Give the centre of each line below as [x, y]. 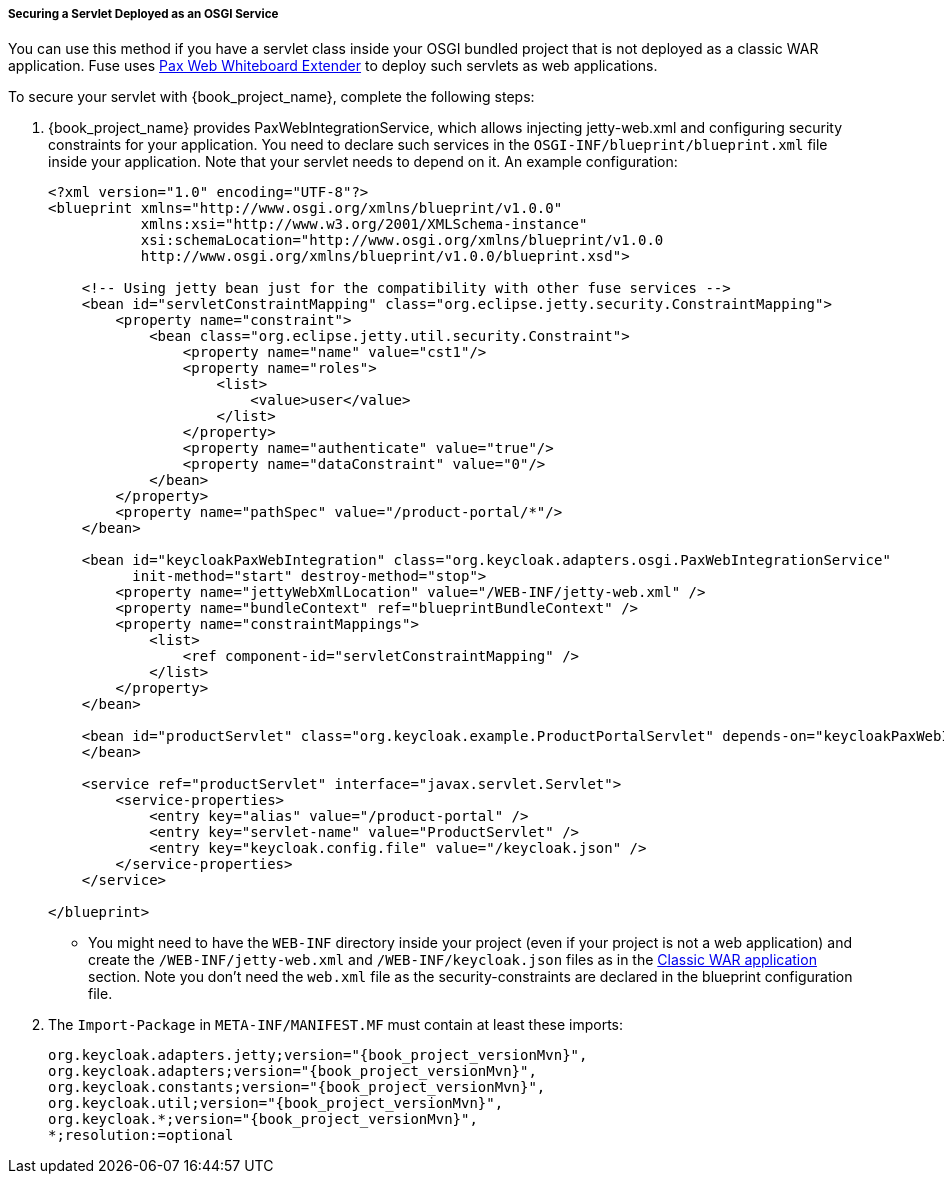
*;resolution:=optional [141, 1135]
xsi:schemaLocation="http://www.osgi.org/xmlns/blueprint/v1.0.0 [402, 240]
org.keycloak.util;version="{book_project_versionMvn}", [276, 1103]
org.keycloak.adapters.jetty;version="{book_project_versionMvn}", [318, 1055]
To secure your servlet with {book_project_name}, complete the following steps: [271, 97]
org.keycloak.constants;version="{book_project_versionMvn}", [297, 1087]
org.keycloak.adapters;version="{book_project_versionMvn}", [292, 1071]
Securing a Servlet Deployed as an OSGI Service [143, 14]
